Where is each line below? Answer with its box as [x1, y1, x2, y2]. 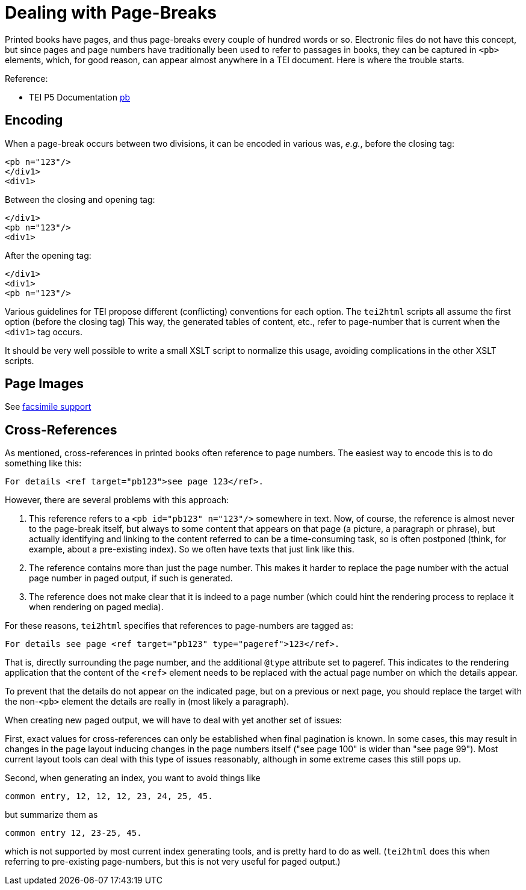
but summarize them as [5, 809, 98, 820]
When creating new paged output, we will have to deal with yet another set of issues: [5, 715, 342, 726]
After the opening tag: [5, 250, 91, 261]
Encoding [5, 113, 63, 128]
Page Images [5, 376, 84, 392]
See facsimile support [5, 401, 91, 412]
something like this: [5, 458, 82, 469]
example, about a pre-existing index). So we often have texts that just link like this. [29, 544, 354, 555]
